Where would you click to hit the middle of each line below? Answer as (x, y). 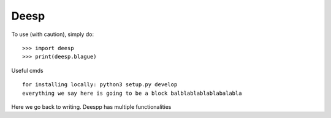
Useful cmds (27, 70)
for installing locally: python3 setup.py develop (100, 85)
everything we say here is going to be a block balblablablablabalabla (132, 93)
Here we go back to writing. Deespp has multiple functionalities (91, 106)
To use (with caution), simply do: (53, 34)
